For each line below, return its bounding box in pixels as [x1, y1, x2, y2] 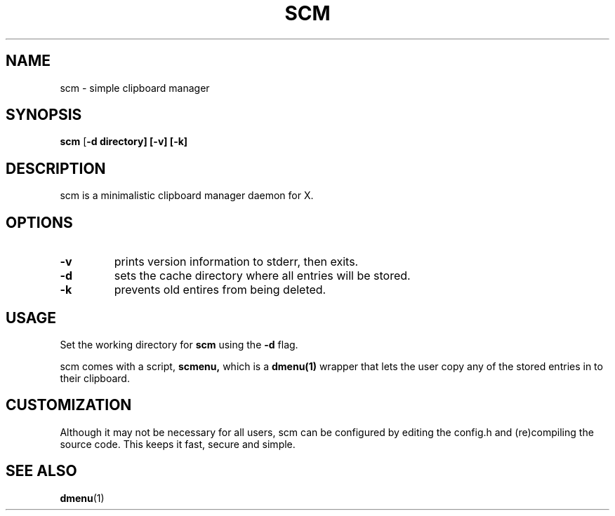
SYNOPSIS [6, 106, 82, 124]
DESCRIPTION [6, 159, 106, 177]
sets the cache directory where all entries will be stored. [114, 269, 411, 283]
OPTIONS [6, 213, 73, 231]
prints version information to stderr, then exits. [114, 254, 359, 269]
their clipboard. [60, 372, 130, 384]
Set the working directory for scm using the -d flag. [60, 338, 298, 351]
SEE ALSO [6, 462, 77, 480]
